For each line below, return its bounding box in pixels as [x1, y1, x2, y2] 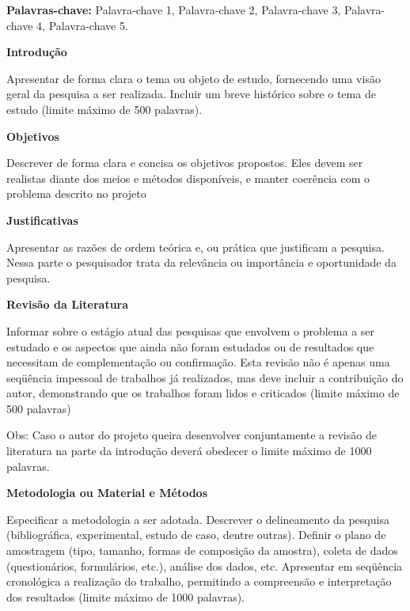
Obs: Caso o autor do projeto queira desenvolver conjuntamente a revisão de [6, 427, 377, 443]
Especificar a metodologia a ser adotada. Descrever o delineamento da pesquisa [6, 510, 389, 527]
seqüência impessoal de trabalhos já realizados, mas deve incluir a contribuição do [6, 369, 404, 385]
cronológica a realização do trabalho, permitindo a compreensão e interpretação [6, 573, 392, 590]
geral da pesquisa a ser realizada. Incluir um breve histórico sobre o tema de [6, 85, 376, 102]
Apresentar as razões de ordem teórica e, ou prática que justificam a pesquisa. [6, 238, 385, 255]
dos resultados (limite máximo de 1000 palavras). [6, 588, 245, 605]
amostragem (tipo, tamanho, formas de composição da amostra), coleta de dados [6, 542, 398, 559]
